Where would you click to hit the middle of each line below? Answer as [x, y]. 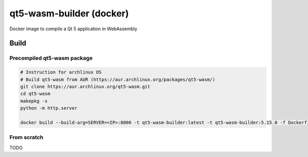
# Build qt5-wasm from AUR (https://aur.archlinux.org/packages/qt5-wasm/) [118, 79]
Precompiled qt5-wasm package [51, 58]
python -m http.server [49, 108]
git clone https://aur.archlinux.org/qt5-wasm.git [85, 86]
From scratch [26, 138]
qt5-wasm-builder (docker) [69, 13]
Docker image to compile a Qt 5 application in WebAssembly [73, 29]
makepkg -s [34, 101]
